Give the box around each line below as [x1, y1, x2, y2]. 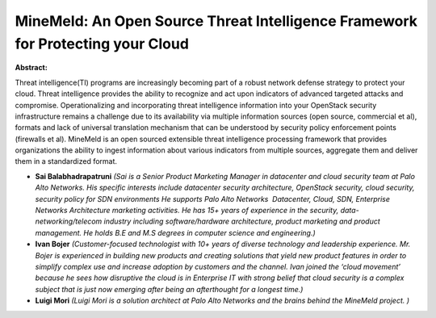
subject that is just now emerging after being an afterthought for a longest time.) [35, 284, 304, 294]
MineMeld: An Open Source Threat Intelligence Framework [15, 12, 418, 30]
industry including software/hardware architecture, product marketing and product [103, 216, 381, 226]
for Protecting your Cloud [15, 35, 190, 52]
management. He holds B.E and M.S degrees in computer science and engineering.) [35, 228, 317, 237]
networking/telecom [35, 216, 103, 226]
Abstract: [15, 63, 48, 73]
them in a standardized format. [15, 157, 117, 166]
